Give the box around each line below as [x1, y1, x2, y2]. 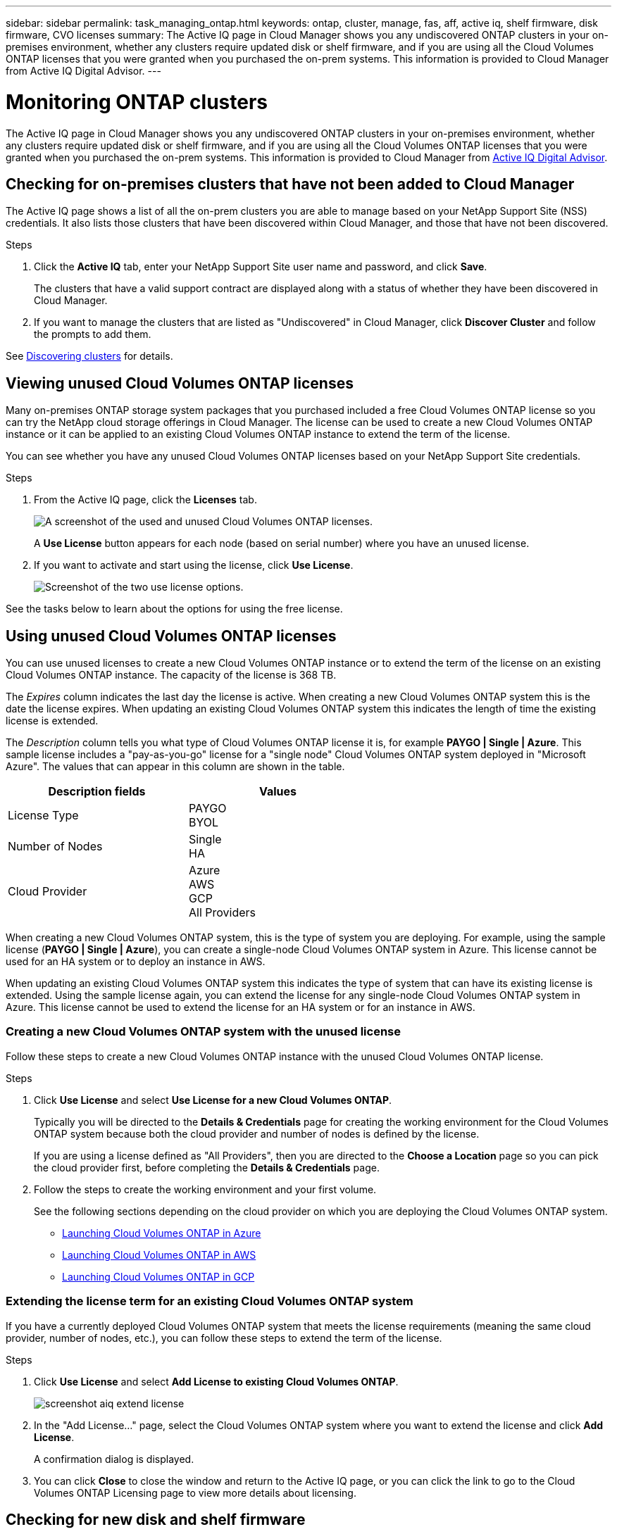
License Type [8, 808, 79, 823]
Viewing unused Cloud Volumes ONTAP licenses [6, 374, 354, 392]
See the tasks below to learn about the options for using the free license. [6, 603, 343, 615]
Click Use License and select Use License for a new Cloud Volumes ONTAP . [34, 1093, 392, 1106]
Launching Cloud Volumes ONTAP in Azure [62, 1226, 261, 1239]
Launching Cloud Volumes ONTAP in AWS [62, 1248, 256, 1261]
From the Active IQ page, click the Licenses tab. [34, 493, 257, 506]
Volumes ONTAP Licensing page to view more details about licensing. [34, 1486, 356, 1499]
